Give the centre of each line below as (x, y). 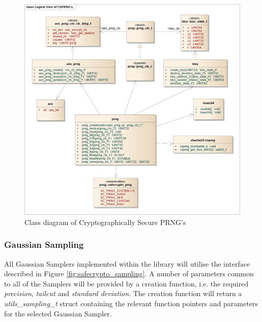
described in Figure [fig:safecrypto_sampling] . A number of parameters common (129, 273)
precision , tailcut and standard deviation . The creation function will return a (123, 293)
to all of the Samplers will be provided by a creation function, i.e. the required (126, 283)
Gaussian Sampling (44, 245)
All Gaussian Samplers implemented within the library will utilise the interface (127, 263)
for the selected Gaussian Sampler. (58, 313)
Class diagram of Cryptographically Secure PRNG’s (105, 222)
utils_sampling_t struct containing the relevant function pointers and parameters (131, 303)
